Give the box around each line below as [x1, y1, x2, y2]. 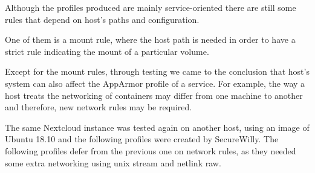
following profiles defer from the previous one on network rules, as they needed [5, 144, 296, 157]
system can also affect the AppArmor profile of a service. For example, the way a [5, 77, 305, 89]
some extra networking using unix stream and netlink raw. [5, 156, 221, 169]
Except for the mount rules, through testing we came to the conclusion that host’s [5, 65, 310, 78]
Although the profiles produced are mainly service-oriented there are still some [5, 1, 296, 13]
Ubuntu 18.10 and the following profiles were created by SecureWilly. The [5, 133, 279, 145]
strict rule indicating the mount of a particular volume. [5, 45, 209, 57]
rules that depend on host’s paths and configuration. [5, 13, 200, 25]
